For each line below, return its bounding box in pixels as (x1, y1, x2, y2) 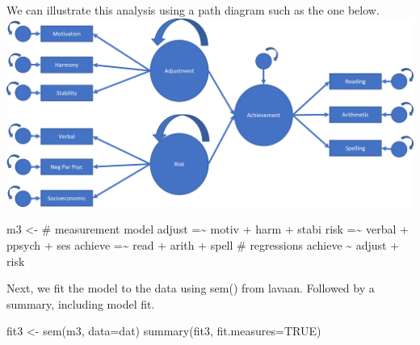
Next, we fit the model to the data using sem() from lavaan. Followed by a (6, 280, 375, 297)
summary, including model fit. (6, 295, 155, 312)
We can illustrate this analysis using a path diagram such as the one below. (6, 2, 380, 18)
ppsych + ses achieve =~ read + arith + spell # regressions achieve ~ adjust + (6, 237, 400, 254)
